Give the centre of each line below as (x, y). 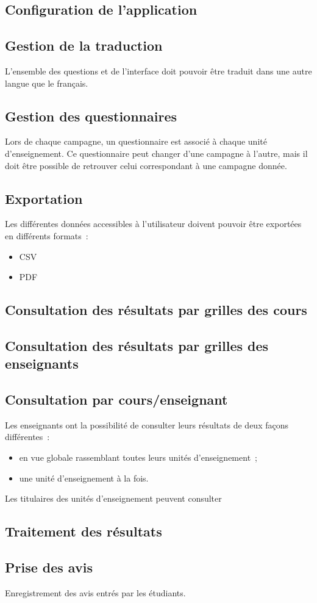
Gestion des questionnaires (91, 116)
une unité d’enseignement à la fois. (84, 478)
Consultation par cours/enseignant (116, 399)
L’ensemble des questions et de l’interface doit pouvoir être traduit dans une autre (158, 70)
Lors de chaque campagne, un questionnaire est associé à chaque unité (136, 141)
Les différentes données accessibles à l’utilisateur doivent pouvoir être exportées (153, 224)
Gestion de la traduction (84, 45)
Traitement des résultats (84, 531)
